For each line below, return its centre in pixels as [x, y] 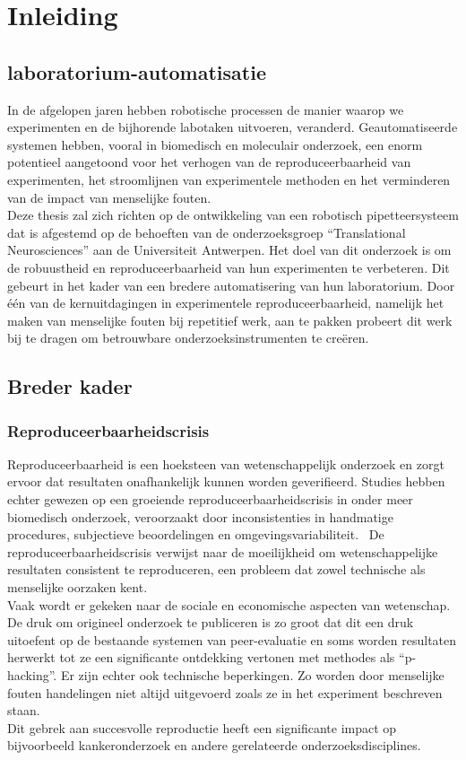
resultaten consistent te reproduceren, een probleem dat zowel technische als [216, 569]
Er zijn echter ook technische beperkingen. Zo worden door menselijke [252, 675]
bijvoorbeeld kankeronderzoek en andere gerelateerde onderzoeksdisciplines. [214, 745]
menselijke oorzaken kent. [78, 587]
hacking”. [32, 675]
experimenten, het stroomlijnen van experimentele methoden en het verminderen [229, 179]
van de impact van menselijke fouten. [109, 197]
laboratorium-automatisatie [137, 71]
